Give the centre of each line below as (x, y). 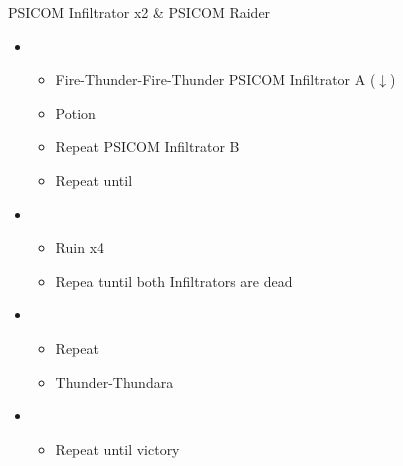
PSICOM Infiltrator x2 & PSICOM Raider (139, 12)
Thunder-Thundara (114, 381)
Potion (75, 112)
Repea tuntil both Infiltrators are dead (174, 280)
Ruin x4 (80, 247)
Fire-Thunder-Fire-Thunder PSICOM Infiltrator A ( (215, 79)
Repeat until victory (117, 448)
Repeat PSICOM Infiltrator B (147, 146)
